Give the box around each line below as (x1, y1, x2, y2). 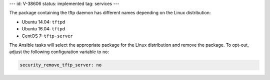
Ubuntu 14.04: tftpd (21, 19, 65, 25)
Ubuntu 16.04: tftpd (21, 26, 65, 32)
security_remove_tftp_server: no (19, 62, 102, 68)
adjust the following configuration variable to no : (9, 49, 109, 55)
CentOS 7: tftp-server (21, 33, 73, 39)
